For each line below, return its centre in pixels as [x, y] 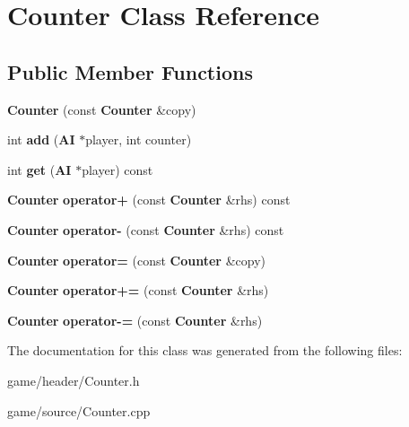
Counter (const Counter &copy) [102, 109]
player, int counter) [139, 139]
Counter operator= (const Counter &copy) [136, 260]
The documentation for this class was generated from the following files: [205, 350]
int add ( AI [41, 139]
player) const [117, 169]
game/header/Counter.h [74, 380]
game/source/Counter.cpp [79, 410]
